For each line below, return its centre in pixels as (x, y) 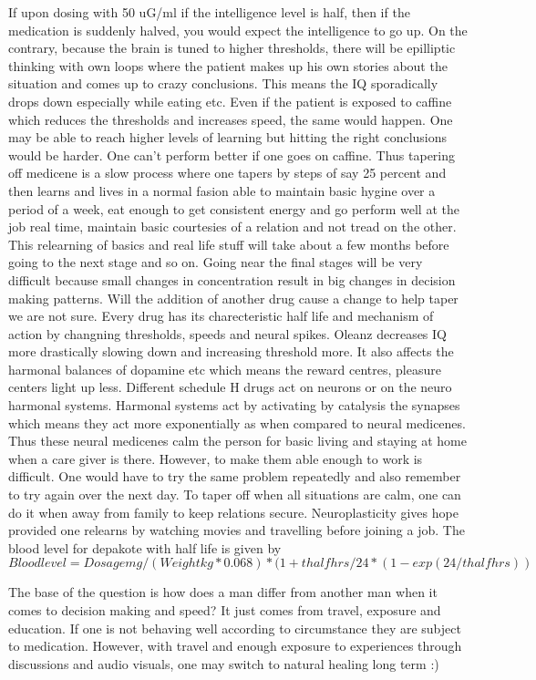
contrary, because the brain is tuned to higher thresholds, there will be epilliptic (232, 48)
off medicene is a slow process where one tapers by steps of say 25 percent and (227, 173)
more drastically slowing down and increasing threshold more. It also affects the (231, 351)
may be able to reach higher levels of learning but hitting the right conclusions (228, 137)
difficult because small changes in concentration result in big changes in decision (232, 279)
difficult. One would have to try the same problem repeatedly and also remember (235, 476)
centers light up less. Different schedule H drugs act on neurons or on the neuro (230, 387)
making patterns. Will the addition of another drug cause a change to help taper (233, 298)
